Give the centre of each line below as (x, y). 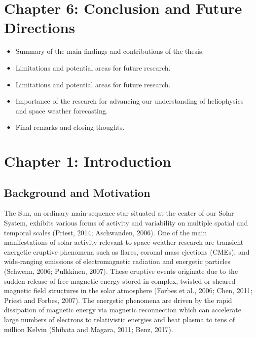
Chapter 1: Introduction (88, 161)
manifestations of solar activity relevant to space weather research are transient (124, 242)
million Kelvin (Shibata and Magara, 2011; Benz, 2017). (89, 329)
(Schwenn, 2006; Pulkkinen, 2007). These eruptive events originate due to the (121, 271)
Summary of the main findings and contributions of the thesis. (110, 51)
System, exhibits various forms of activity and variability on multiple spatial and (126, 223)
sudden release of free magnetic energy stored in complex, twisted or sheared (120, 281)
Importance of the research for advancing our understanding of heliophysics (129, 101)
